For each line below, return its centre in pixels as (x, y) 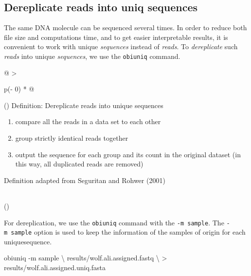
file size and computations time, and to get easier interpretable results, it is (116, 37)
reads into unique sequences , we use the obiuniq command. (92, 56)
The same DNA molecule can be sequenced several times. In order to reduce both (125, 28)
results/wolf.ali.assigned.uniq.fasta (55, 267)
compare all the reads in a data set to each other (88, 121)
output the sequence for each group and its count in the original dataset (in (128, 154)
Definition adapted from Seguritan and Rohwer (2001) (85, 180)
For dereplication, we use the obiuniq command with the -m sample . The (114, 222)
